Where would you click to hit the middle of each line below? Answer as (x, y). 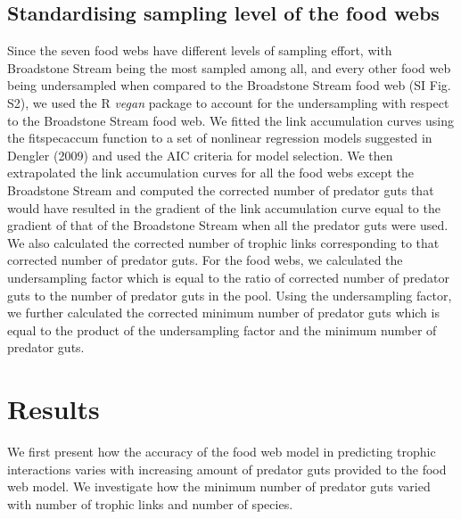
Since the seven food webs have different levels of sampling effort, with (200, 50)
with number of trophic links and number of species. (150, 503)
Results (54, 409)
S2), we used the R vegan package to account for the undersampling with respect (228, 102)
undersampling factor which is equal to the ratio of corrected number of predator (228, 277)
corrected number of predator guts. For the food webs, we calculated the (205, 260)
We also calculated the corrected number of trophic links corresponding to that (223, 242)
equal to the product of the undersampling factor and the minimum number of (222, 330)
